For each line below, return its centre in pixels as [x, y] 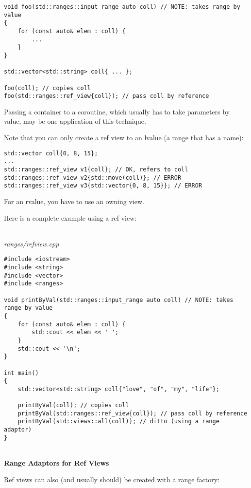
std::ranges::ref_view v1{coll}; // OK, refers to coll [96, 169]
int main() [21, 373]
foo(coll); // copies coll [47, 88]
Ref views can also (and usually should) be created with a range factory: [112, 479]
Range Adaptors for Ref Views [57, 463]
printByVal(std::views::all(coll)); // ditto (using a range [118, 422]
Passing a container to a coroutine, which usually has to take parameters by [117, 111]
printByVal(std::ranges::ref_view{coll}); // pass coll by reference [133, 413]
